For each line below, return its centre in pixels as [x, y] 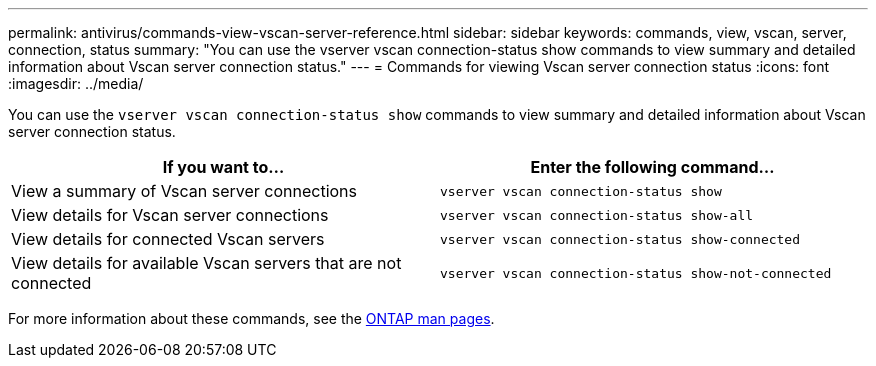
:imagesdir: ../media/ [76, 83]
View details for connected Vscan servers [168, 239]
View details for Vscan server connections [170, 215]
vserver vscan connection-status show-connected [620, 239]
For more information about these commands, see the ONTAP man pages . [251, 318]
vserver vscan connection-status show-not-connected [636, 273]
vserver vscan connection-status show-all [597, 215]
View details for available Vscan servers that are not [206, 263]
